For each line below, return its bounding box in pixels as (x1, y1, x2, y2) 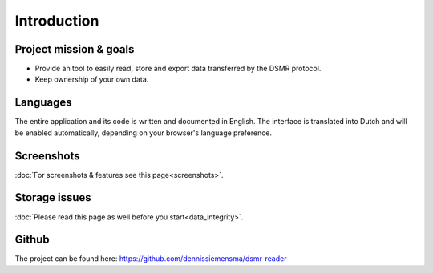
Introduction (14, 12, 99, 30)
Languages (14, 96, 72, 110)
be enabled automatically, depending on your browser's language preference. (14, 128, 273, 138)
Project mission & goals (14, 42, 135, 56)
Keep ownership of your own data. (34, 74, 149, 84)
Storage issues (14, 191, 91, 204)
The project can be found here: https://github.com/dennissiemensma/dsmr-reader (14, 254, 287, 263)
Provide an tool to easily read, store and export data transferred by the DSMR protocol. (34, 64, 322, 74)
